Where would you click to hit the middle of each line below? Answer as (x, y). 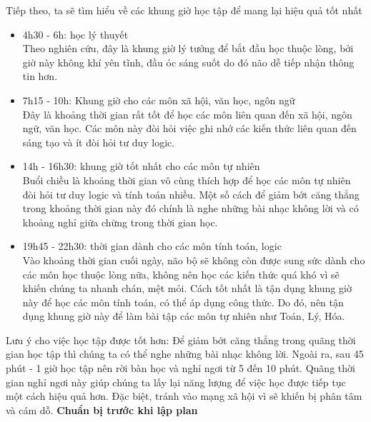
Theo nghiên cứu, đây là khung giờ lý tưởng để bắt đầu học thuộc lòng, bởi (188, 48)
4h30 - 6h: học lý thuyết (75, 34)
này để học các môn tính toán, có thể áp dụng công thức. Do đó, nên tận (183, 302)
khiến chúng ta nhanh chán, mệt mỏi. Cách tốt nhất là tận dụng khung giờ (187, 288)
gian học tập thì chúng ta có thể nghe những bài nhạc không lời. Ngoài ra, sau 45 (185, 354)
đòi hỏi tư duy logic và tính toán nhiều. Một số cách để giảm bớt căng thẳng (191, 194)
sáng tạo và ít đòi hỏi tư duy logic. (99, 142)
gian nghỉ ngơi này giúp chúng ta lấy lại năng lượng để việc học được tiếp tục (176, 382)
